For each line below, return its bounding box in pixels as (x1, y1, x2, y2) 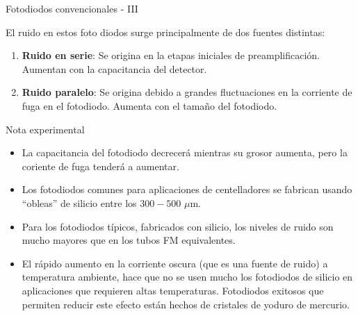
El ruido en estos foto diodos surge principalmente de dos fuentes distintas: (6, 24, 325, 39)
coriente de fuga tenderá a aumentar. (22, 158, 179, 173)
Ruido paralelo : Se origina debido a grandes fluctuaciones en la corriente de (22, 85, 352, 99)
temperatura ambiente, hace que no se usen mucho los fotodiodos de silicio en (22, 269, 353, 284)
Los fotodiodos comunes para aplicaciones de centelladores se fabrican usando (22, 182, 352, 197)
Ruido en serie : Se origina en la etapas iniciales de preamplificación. (22, 48, 320, 63)
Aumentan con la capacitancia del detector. (22, 61, 207, 76)
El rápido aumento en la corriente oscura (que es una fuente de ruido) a (22, 256, 328, 270)
